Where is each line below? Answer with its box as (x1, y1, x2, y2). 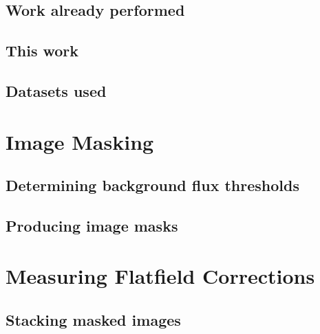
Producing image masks (6, 214, 178, 236)
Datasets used (6, 80, 107, 101)
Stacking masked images (6, 309, 181, 331)
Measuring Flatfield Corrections (6, 262, 315, 290)
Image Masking (6, 127, 154, 155)
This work (6, 40, 79, 61)
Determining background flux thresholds (6, 175, 299, 196)
